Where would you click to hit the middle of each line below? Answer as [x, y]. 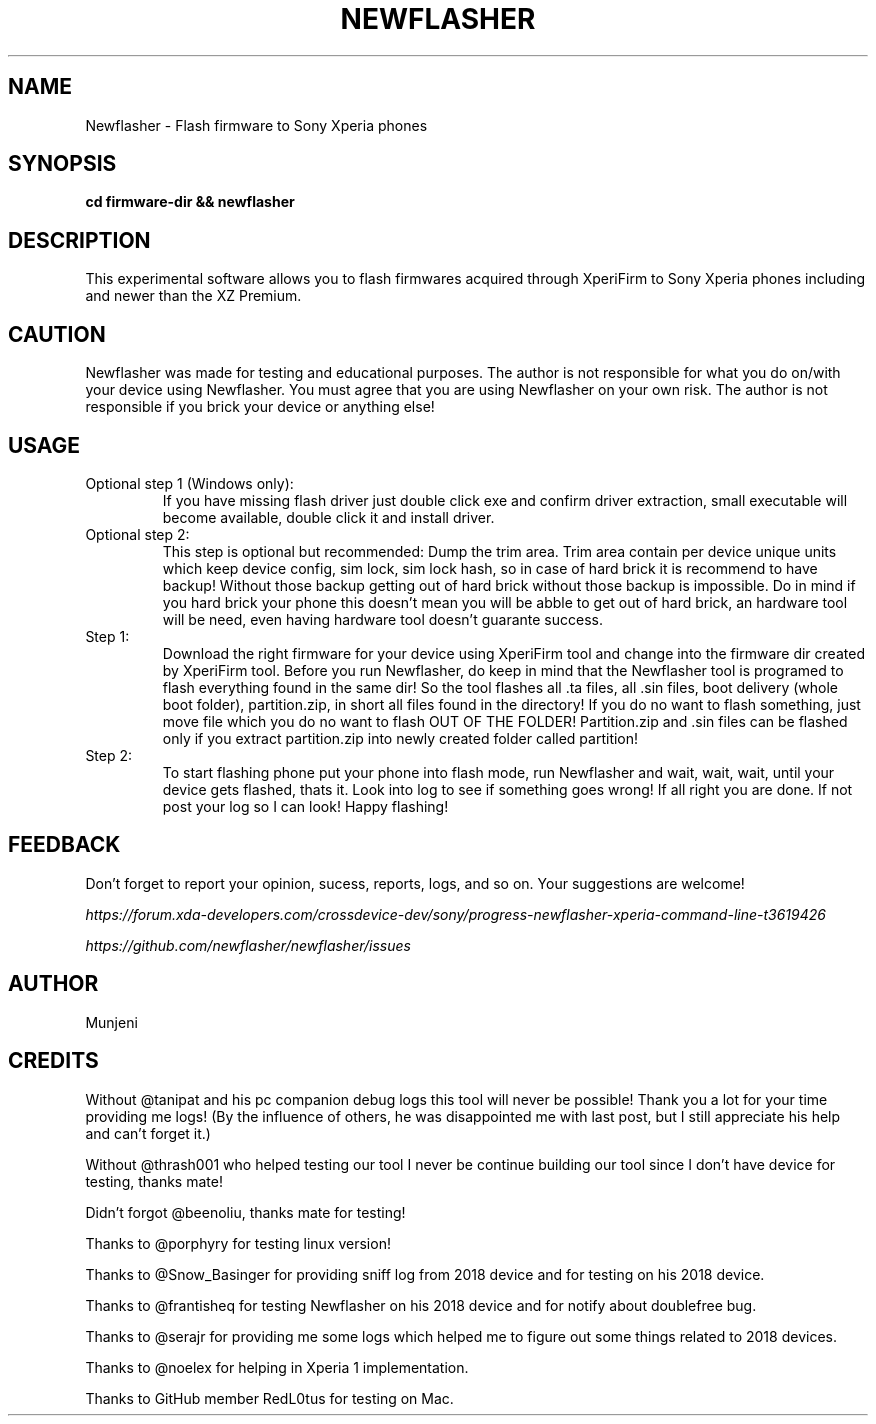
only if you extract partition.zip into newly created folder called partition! [400, 738]
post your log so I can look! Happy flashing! [305, 806]
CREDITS [53, 1061]
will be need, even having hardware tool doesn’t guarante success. [382, 619]
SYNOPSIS [62, 164]
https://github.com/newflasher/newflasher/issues [248, 945]
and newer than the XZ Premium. [193, 296]
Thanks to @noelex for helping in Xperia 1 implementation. [277, 1367]
